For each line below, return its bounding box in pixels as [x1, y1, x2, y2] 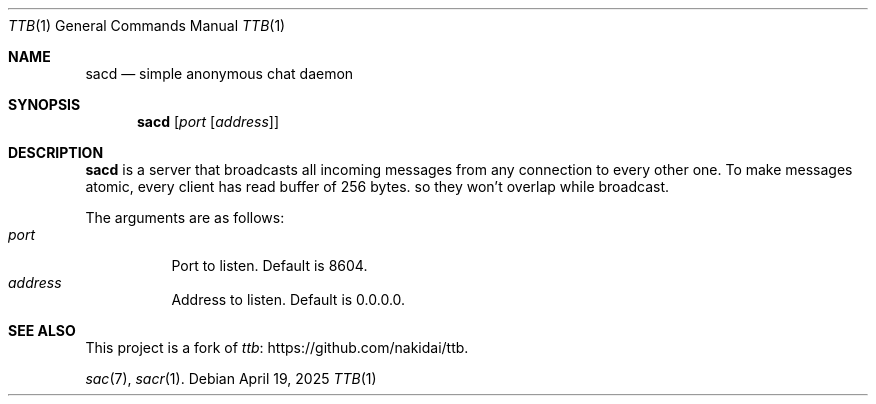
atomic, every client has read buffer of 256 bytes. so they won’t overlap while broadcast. [85, 178, 670, 195]
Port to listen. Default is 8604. [171, 257, 368, 274]
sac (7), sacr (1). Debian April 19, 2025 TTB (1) [85, 370, 377, 387]
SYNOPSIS [8, 96, 81, 113]
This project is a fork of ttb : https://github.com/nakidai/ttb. [85, 339, 469, 356]
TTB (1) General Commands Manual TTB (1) [8, 17, 286, 34]
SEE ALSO [8, 322, 76, 339]
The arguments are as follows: [85, 209, 285, 226]
